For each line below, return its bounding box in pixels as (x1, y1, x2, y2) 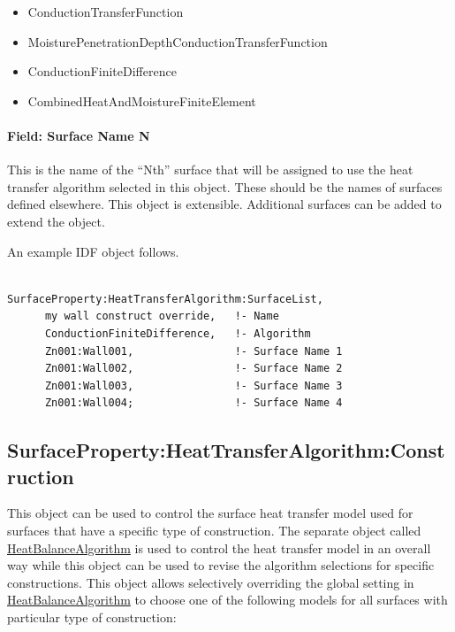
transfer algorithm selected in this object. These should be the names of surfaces (7, 177, 443, 196)
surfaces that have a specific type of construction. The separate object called (7, 521, 421, 540)
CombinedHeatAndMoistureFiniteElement (27, 91, 256, 110)
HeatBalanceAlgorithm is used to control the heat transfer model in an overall (7, 538, 431, 557)
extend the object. (7, 212, 105, 230)
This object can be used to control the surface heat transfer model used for (7, 504, 413, 522)
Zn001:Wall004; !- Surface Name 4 (44, 397, 343, 410)
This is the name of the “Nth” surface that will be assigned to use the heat (7, 160, 413, 179)
